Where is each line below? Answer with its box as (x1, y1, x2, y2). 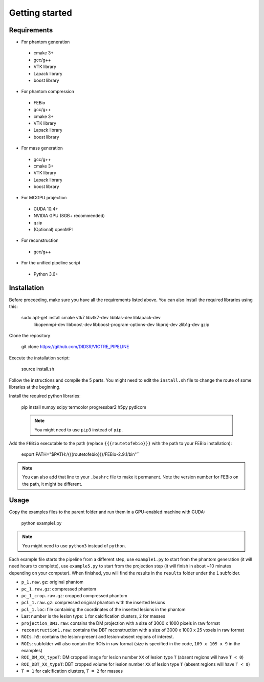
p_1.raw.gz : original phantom (21, 579, 84, 585)
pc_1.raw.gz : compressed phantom (21, 586, 96, 592)
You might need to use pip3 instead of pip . (34, 426, 123, 433)
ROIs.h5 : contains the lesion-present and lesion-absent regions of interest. (21, 634, 174, 640)
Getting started (9, 7, 72, 18)
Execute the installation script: (9, 355, 70, 361)
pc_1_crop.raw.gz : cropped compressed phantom (21, 592, 128, 598)
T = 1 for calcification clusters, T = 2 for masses (21, 668, 123, 674)
